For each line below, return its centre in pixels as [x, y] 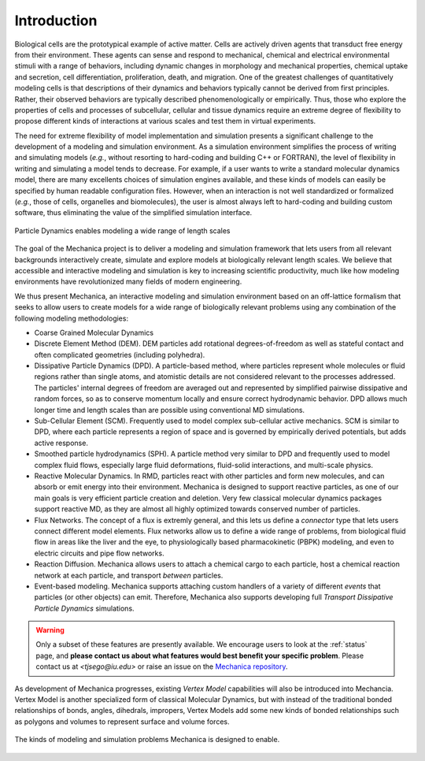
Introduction [56, 20]
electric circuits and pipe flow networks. [99, 553]
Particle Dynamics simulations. [84, 608]
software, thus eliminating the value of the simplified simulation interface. [133, 213]
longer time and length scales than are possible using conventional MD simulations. [170, 410]
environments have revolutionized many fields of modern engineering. [128, 282]
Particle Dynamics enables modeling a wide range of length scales [123, 230]
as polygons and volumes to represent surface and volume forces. [122, 722]
